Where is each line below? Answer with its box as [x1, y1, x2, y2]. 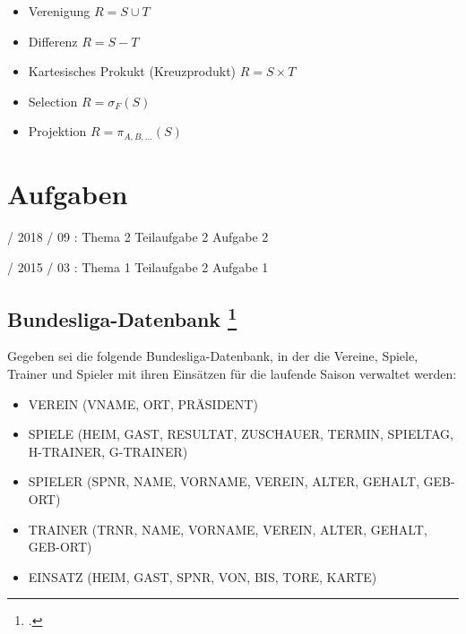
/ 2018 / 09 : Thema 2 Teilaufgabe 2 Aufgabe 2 [7, 227, 269, 245]
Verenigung [28, 2, 91, 20]
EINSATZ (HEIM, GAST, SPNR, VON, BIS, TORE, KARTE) [28, 567, 377, 586]
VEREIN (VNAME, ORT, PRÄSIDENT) [28, 394, 258, 413]
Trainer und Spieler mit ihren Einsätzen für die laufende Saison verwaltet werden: [7, 364, 457, 382]
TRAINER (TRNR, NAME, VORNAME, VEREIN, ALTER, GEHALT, [28, 519, 427, 538]
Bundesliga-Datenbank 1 [7, 301, 237, 332]
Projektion [28, 122, 87, 141]
